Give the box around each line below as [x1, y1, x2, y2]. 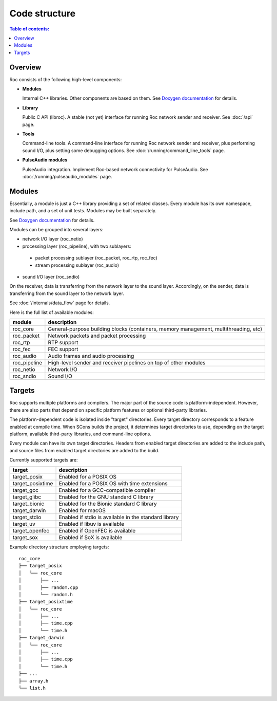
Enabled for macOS [58, 507, 106, 514]
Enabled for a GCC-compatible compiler [58, 486, 156, 493]
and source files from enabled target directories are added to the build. [9, 447, 160, 453]
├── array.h [18, 678, 49, 684]
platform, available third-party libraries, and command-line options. [9, 431, 151, 437]
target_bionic [12, 500, 45, 507]
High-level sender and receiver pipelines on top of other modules [48, 359, 206, 366]
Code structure [9, 8, 76, 19]
